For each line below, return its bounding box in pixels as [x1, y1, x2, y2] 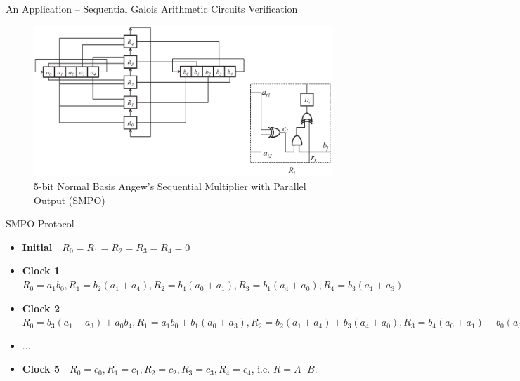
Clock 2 [22, 300, 60, 315]
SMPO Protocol [6, 216, 74, 231]
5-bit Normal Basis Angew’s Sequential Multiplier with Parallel [34, 179, 306, 194]
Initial [22, 239, 53, 254]
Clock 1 [22, 263, 60, 278]
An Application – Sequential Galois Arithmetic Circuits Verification [6, 1, 298, 15]
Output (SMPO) [34, 192, 105, 207]
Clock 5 [22, 361, 60, 376]
